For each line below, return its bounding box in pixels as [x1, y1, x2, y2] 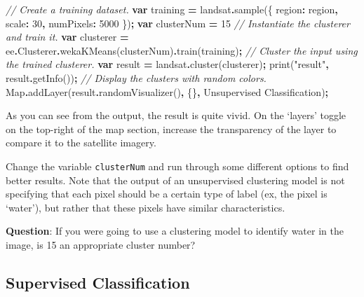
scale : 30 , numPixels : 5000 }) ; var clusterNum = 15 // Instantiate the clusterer [6, 15, 350, 30]
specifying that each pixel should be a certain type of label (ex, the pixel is [6, 186, 328, 201]
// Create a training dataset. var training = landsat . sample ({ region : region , [6, 2, 338, 16]
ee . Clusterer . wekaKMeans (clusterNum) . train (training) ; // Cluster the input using [6, 43, 358, 57]
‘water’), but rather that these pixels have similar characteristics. [6, 200, 285, 214]
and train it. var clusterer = [6, 29, 129, 44]
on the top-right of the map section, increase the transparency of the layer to [6, 121, 337, 136]
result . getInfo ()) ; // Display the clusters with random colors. [6, 70, 267, 85]
